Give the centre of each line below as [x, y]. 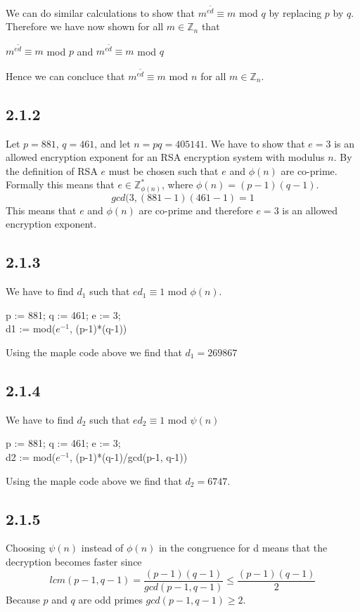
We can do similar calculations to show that [100, 12]
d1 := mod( [31, 328]
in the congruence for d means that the [243, 548]
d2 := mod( [31, 456]
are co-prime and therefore [196, 210]
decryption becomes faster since [74, 561]
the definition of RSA [52, 170]
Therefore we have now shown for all [85, 26]
